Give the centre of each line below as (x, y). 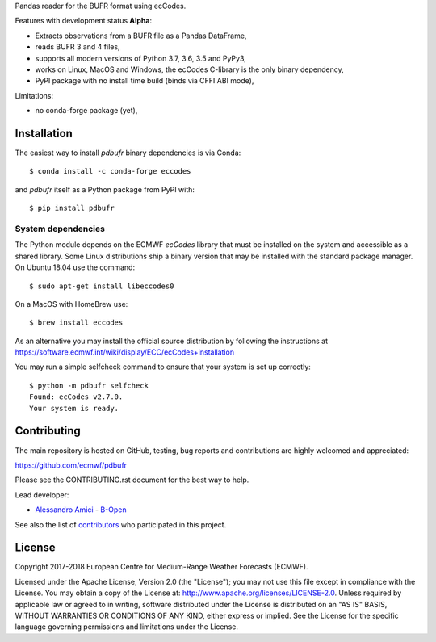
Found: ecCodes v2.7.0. (76, 397)
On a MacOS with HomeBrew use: (71, 304)
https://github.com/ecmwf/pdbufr (71, 465)
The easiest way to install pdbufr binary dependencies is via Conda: (128, 153)
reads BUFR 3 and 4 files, (78, 47)
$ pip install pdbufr (72, 208)
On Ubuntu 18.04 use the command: (75, 267)
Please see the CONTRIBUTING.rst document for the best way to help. (132, 480)
